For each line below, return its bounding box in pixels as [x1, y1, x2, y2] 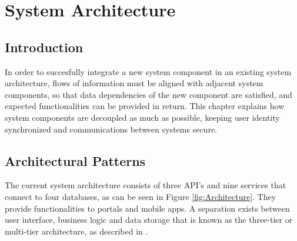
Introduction [5, 38, 84, 56]
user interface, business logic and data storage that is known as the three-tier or [5, 213, 293, 226]
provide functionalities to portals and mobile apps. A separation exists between [5, 202, 290, 214]
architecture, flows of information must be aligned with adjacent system [5, 77, 263, 89]
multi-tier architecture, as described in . [5, 225, 148, 237]
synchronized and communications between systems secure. [5, 123, 217, 135]
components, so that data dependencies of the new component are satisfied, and [5, 88, 292, 100]
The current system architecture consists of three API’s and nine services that [5, 179, 286, 191]
